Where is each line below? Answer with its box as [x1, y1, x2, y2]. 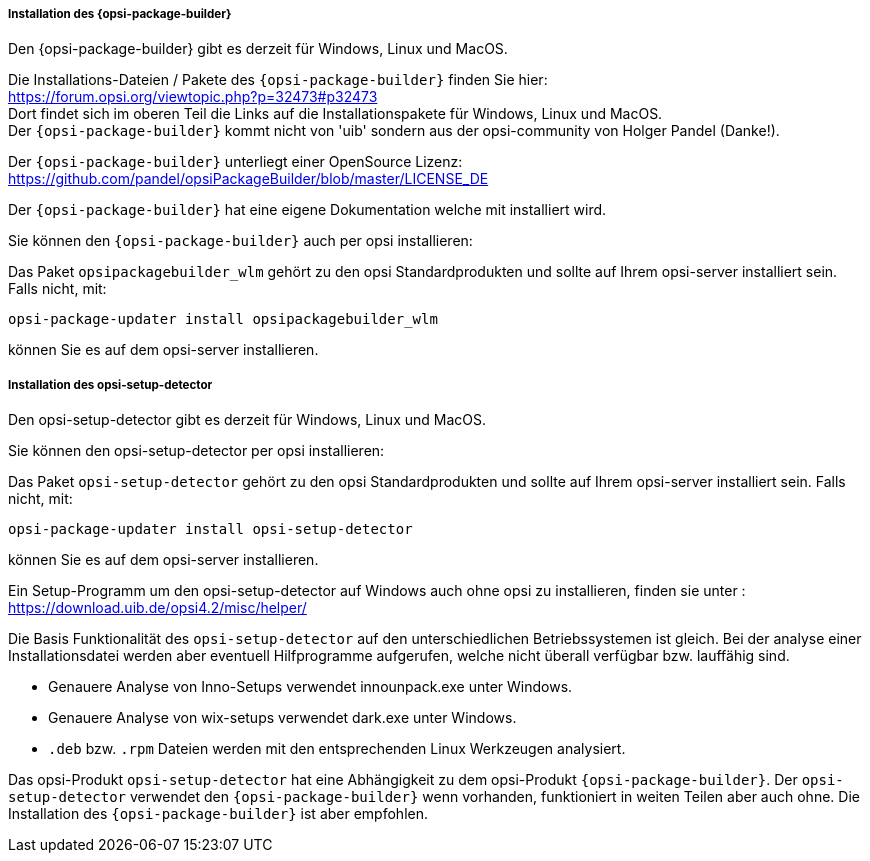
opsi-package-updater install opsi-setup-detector [8, 521, 413, 538]
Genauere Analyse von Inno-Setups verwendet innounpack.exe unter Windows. [48, 678, 573, 696]
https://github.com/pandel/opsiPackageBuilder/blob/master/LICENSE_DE [8, 170, 489, 188]
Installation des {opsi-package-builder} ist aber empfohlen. [8, 805, 428, 823]
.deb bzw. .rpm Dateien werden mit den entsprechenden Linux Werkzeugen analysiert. [48, 740, 626, 758]
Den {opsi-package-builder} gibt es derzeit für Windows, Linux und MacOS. [8, 40, 508, 58]
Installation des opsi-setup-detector [8, 377, 213, 392]
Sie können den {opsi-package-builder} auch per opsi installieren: [8, 232, 473, 250]
